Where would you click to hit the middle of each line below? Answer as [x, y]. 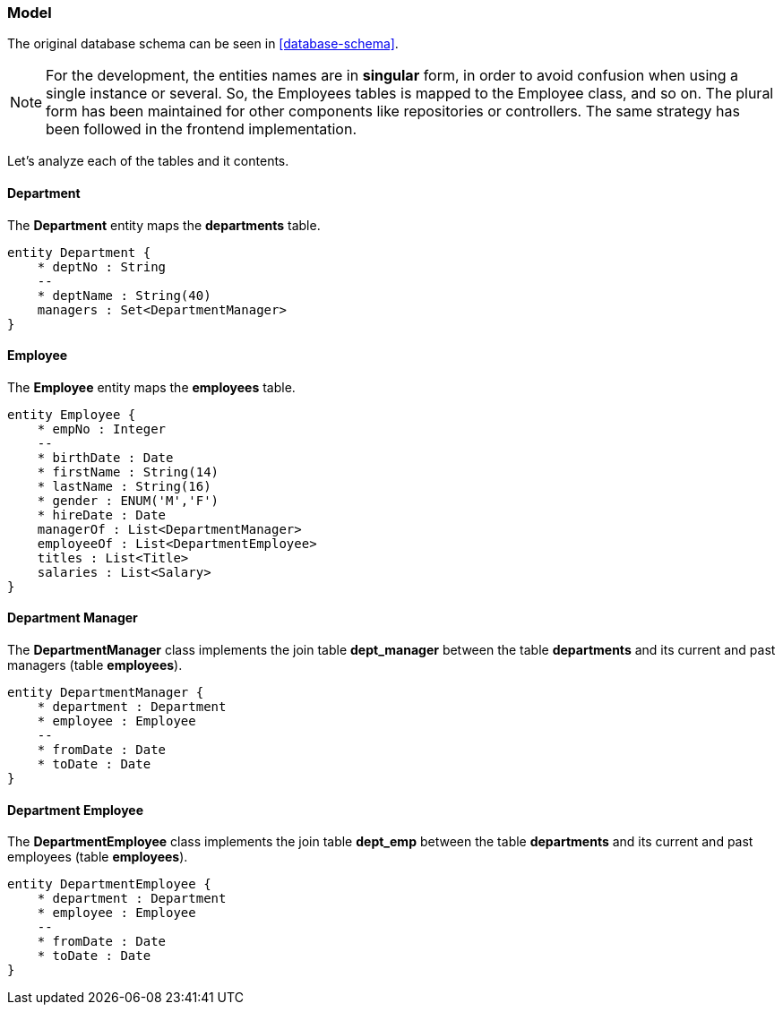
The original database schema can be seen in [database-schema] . [203, 44]
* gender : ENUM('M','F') [128, 500]
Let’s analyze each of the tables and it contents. [148, 161]
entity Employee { [72, 414]
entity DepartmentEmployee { [109, 884]
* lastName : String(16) [124, 486]
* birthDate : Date [105, 457]
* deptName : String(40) [124, 295]
